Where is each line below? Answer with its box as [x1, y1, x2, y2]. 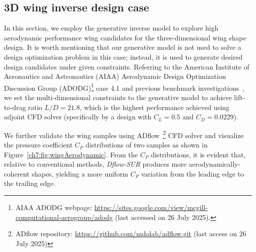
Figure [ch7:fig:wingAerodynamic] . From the [4, 149, 138, 159]
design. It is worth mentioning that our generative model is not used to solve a [4, 42, 241, 52]
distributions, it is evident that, [151, 149, 246, 159]
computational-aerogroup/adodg [15, 212, 113, 222]
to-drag [4, 102, 26, 112]
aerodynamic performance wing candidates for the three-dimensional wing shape [4, 32, 246, 42]
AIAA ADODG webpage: [15, 202, 93, 213]
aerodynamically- [189, 159, 241, 169]
